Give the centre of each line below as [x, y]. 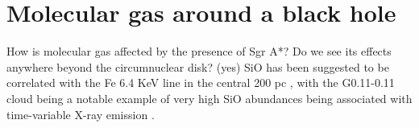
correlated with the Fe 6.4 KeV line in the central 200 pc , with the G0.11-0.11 [201, 83]
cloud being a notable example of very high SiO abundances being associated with [209, 98]
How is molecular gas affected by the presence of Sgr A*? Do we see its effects [199, 51]
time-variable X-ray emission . [81, 114]
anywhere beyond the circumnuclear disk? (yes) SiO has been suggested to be [198, 66]
